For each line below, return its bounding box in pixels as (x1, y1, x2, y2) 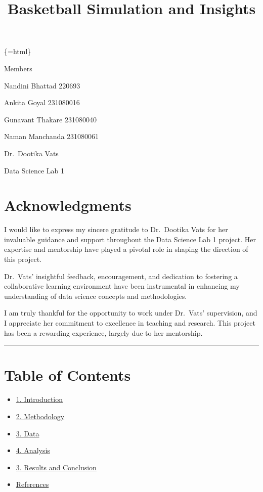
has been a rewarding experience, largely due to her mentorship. (4, 327, 203, 338)
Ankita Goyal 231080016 (4, 97, 80, 108)
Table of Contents (4, 365, 131, 385)
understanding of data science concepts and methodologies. (4, 290, 187, 301)
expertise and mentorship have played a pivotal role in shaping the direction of (4, 244, 248, 254)
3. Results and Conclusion (16, 462, 97, 472)
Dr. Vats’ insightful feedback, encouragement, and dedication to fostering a (4, 271, 238, 281)
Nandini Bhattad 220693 (4, 80, 80, 91)
